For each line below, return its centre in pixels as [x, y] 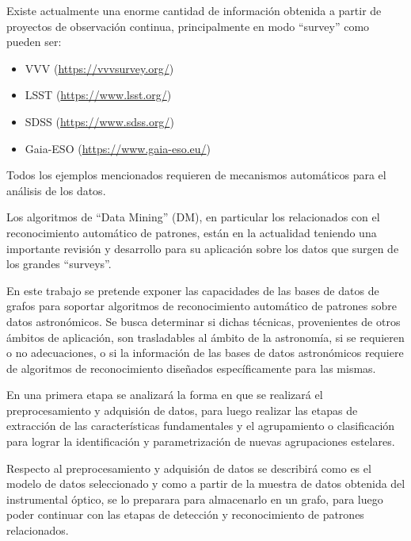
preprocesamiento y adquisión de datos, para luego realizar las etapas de [182, 410]
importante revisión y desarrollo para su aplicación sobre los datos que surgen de [203, 248]
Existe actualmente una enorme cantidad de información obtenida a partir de [194, 10]
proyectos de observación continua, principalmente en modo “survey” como [188, 26]
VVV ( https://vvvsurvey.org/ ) [99, 68]
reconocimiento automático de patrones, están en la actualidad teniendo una [192, 232]
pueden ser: [34, 42]
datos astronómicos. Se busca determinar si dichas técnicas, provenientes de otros [204, 321]
